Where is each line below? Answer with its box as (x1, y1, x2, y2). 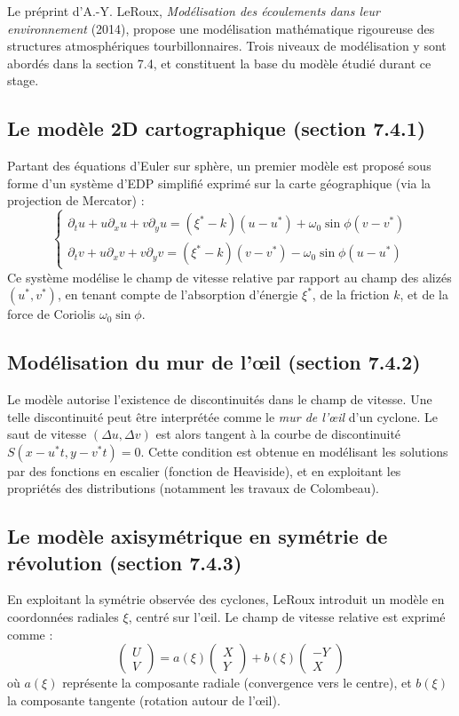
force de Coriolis (7, 305, 96, 323)
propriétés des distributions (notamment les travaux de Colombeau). (7, 479, 379, 497)
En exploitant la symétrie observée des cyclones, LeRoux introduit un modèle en (7, 590, 445, 609)
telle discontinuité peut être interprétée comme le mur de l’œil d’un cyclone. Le (7, 407, 438, 426)
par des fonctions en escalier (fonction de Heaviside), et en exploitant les (7, 461, 401, 480)
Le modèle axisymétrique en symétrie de (7, 522, 388, 550)
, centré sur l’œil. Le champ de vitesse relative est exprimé (128, 608, 446, 626)
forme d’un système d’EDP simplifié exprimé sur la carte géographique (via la (7, 173, 431, 192)
